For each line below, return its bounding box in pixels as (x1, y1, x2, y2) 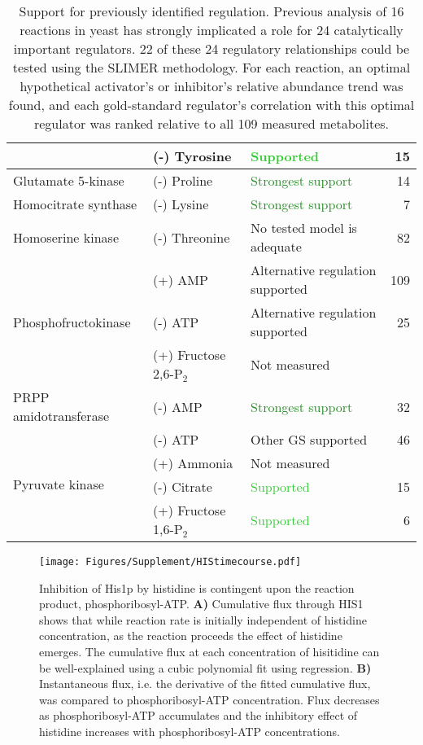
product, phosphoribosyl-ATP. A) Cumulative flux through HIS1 (39, 595, 364, 612)
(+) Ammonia (153, 454, 233, 472)
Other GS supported (251, 430, 368, 449)
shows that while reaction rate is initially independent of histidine (39, 611, 367, 628)
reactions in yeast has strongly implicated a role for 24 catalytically (20, 20, 403, 39)
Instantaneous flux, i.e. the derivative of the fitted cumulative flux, (39, 675, 371, 692)
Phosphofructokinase (13, 312, 131, 331)
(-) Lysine (153, 195, 209, 213)
